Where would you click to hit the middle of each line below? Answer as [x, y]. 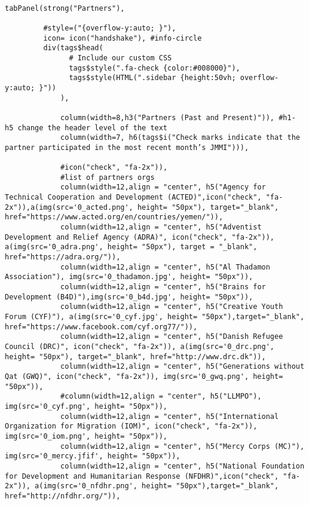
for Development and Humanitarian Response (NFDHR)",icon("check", [142, 476]
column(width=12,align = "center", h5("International [170, 416]
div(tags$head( [73, 48]
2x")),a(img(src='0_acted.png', [69, 207]
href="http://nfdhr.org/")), [63, 496]
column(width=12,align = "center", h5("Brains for [163, 287]
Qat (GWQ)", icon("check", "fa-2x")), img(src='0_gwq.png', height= [144, 376]
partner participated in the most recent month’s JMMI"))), [127, 147]
